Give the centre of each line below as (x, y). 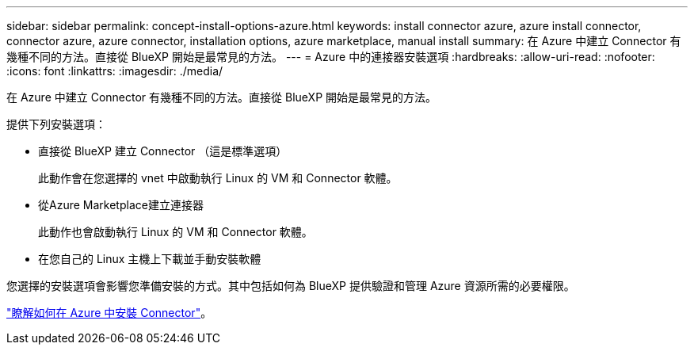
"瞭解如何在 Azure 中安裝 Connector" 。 (109, 313)
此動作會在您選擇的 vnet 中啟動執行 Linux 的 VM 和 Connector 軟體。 (218, 178)
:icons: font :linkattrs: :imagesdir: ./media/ (115, 71)
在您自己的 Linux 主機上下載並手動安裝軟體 (150, 259)
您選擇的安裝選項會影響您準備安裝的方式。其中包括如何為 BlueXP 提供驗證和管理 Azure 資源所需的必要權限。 (291, 286)
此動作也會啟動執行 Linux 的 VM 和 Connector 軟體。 (175, 232)
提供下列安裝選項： (56, 124)
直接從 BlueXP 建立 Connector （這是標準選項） (163, 151)
